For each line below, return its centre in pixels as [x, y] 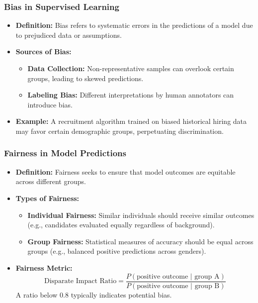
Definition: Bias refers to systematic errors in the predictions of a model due [134, 25]
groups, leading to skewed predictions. [86, 78]
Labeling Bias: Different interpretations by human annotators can [131, 95]
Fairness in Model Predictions [65, 153]
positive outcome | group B [178, 286]
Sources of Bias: [43, 51]
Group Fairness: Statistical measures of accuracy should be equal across [140, 241]
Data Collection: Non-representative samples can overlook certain [131, 68]
